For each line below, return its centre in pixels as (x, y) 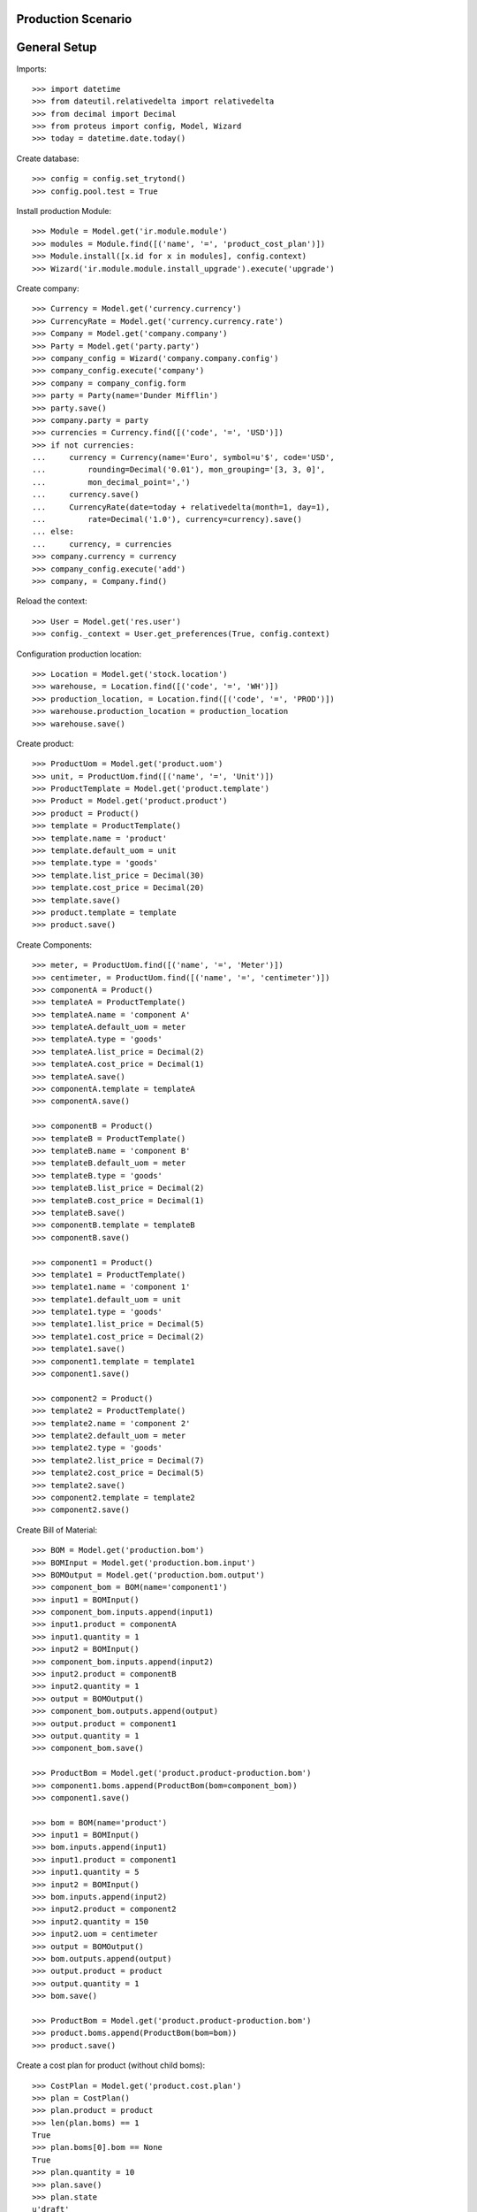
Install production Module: (64, 211)
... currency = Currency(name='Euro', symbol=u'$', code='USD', (183, 457)
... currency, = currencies (102, 544)
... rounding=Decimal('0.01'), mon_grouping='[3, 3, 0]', (179, 470)
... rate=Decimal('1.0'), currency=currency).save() (167, 519)
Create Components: (54, 945)
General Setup (57, 47)
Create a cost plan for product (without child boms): (111, 2065)
